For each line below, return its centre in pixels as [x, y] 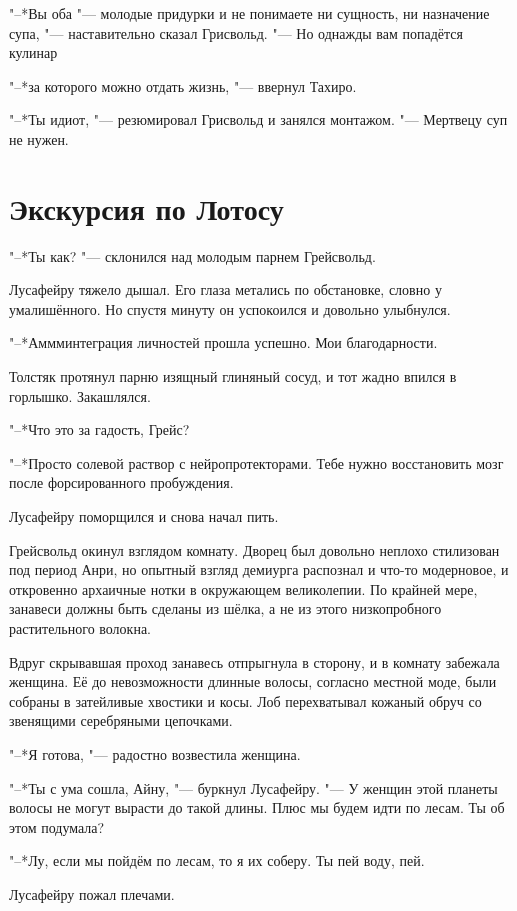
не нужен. [39, 138]
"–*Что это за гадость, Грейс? [99, 429]
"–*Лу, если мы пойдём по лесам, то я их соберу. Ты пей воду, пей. [217, 860]
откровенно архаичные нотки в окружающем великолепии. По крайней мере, [243, 588]
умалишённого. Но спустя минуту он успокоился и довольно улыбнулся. [230, 308]
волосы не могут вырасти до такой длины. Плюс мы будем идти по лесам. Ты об [257, 807]
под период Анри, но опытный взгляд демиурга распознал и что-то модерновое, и [259, 569]
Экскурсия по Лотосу [146, 207]
